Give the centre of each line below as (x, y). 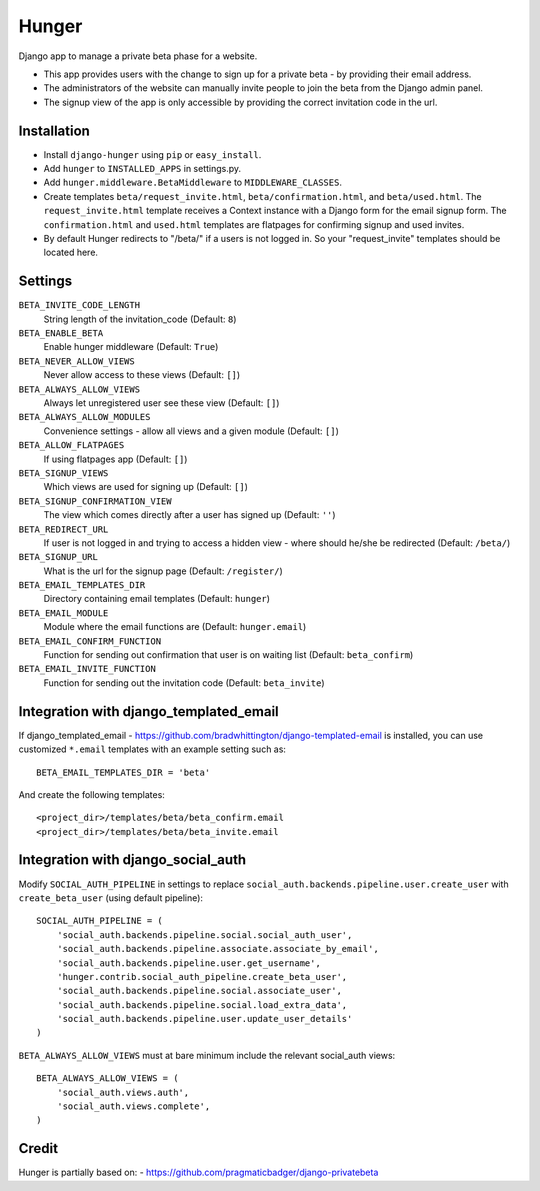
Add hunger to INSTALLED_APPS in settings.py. (142, 169)
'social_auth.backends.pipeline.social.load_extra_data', (202, 1004)
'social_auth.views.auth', (123, 1092)
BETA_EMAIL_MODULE (63, 613)
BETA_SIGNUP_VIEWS (63, 473)
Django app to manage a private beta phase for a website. (138, 56)
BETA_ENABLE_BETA (61, 333)
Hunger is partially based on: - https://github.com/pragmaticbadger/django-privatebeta (198, 1172)
